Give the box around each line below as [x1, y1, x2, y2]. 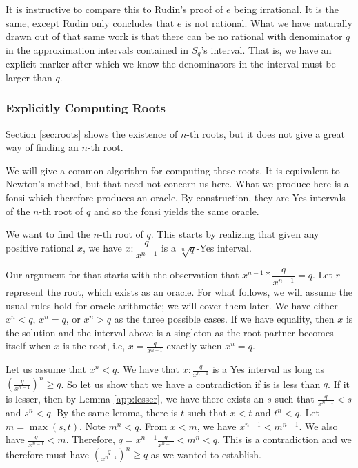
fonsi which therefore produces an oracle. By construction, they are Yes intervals [6, 190, 346, 205]
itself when [6, 338, 51, 353]
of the [6, 203, 30, 218]
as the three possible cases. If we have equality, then [114, 312, 335, 326]
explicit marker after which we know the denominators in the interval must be [6, 57, 336, 71]
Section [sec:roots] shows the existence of [6, 126, 178, 141]
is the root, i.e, [63, 338, 126, 353]
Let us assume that [6, 362, 87, 376]
